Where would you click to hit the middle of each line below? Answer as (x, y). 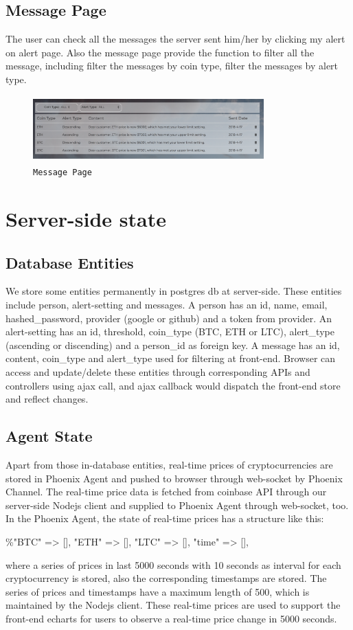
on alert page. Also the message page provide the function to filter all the (160, 52)
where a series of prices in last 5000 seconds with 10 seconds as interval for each (173, 564)
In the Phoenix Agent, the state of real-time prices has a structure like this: (165, 518)
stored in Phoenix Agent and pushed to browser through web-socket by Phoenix (174, 478)
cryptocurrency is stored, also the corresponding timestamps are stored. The (166, 578)
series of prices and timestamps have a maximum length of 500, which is (158, 591)
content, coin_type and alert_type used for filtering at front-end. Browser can (171, 358)
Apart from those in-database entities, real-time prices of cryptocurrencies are (169, 464)
